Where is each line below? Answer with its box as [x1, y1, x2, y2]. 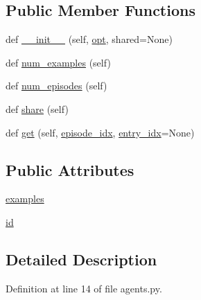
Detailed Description [6, 248, 157, 270]
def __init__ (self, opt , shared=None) [6, 32, 173, 46]
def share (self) [6, 101, 69, 116]
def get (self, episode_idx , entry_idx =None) [6, 125, 195, 139]
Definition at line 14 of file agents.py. [6, 281, 162, 295]
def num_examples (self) [6, 55, 111, 69]
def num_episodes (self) [6, 78, 107, 93]
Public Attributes [6, 159, 134, 180]
